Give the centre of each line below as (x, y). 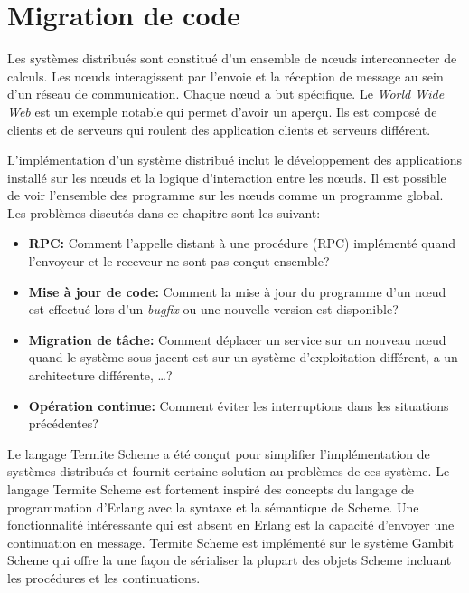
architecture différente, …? (100, 375)
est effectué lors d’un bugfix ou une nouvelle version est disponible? (213, 309)
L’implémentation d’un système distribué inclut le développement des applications (235, 160)
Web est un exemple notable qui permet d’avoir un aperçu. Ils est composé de (222, 111)
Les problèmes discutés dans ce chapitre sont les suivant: (164, 212)
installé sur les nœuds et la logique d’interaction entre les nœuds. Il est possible (227, 177)
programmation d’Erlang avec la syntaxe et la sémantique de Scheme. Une (213, 507)
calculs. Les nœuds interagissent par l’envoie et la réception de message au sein (225, 76)
